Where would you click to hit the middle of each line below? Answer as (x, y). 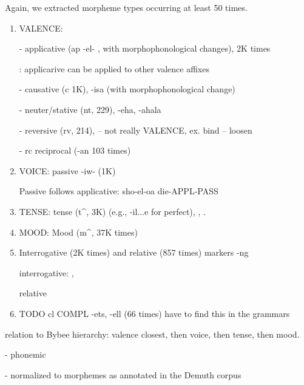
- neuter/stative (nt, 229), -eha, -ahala (90, 109)
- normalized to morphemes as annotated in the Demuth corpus (123, 374)
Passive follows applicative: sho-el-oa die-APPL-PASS (119, 191)
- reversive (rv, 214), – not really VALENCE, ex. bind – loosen (136, 130)
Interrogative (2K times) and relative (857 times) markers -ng (134, 252)
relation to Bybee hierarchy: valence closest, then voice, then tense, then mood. (152, 334)
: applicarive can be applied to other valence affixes (114, 68)
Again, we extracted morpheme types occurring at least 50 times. (126, 7)
